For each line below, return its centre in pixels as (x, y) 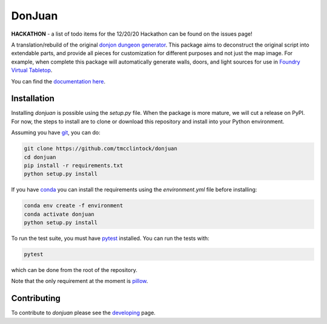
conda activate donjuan (59, 214)
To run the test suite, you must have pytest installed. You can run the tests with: (110, 238)
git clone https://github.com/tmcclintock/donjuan (101, 149)
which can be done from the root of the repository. (74, 270)
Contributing (36, 298)
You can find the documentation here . (58, 81)
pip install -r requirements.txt (74, 165)
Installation (33, 99)
